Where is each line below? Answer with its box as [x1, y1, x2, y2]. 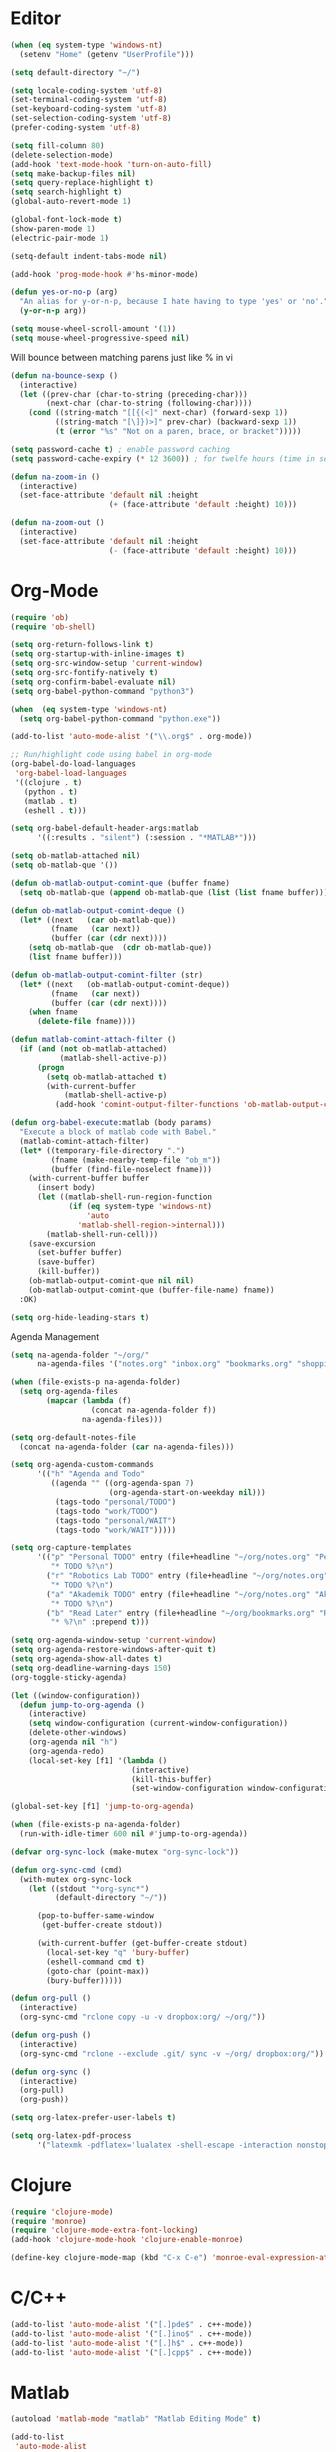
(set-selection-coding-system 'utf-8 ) [10, 113, 172, 124]
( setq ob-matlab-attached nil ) [10, 851, 141, 861]
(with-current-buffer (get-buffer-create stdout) [36, 1938, 248, 1948]
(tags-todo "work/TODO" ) [54, 1506, 159, 1516]
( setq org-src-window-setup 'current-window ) [10, 658, 203, 669]
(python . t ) [23, 787, 78, 797]
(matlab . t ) [23, 796, 78, 806]
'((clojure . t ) [14, 777, 83, 787]
